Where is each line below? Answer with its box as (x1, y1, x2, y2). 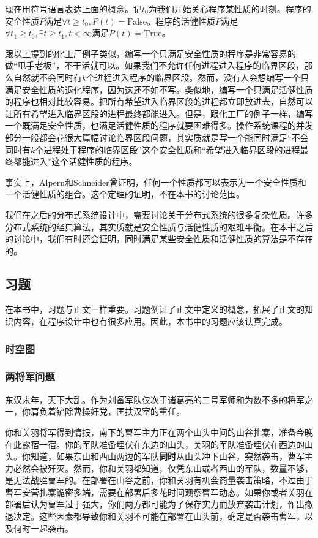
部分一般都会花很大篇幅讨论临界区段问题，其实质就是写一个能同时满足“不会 (5, 131, 309, 143)
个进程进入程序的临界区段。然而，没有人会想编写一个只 (86, 70, 309, 83)
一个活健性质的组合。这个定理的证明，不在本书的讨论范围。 (5, 188, 245, 200)
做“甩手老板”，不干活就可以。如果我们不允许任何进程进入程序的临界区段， (5, 59, 305, 72)
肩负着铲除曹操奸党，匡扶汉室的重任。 (30, 405, 185, 418)
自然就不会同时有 (13, 70, 82, 83)
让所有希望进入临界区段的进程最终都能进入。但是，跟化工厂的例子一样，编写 (5, 107, 313, 119)
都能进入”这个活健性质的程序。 (13, 155, 138, 168)
